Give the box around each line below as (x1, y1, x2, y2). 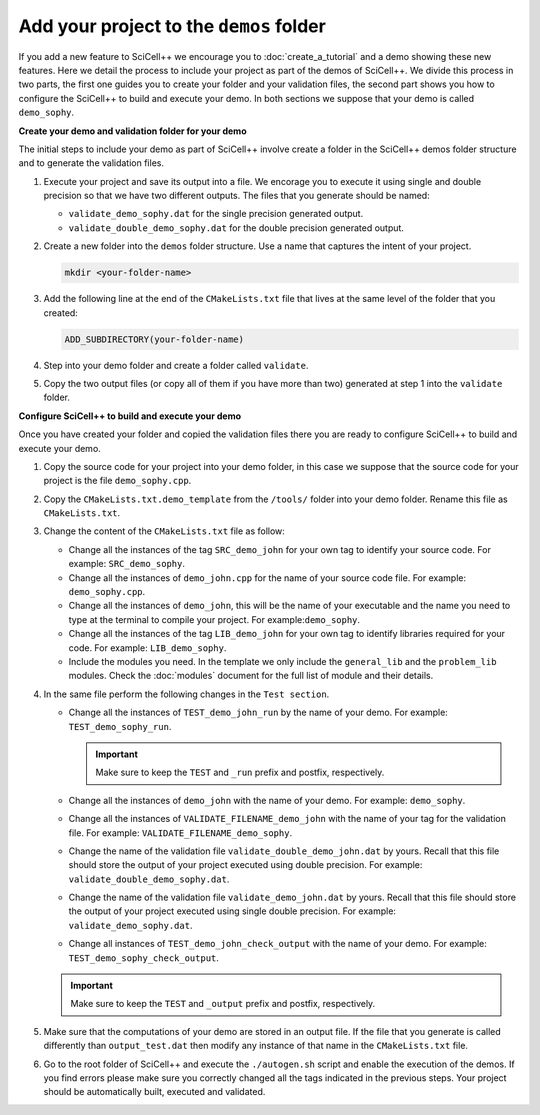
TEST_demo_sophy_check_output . (68, 951, 220, 964)
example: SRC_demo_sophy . (68, 558, 185, 570)
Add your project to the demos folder (18, 15, 327, 37)
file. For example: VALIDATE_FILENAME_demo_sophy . (68, 826, 293, 839)
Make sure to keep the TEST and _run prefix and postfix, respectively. (95, 766, 385, 779)
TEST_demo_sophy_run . (68, 720, 172, 732)
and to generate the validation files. (18, 157, 165, 169)
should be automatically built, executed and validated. (43, 1086, 266, 1098)
